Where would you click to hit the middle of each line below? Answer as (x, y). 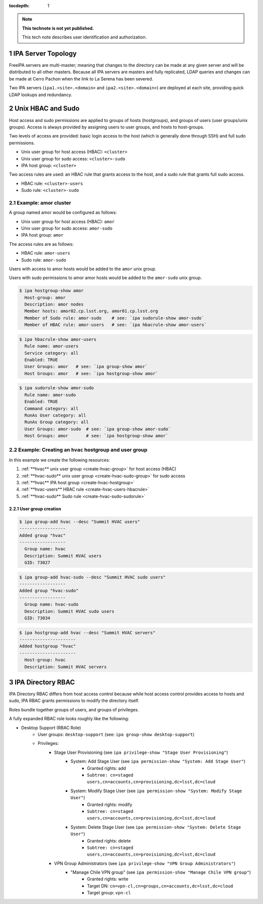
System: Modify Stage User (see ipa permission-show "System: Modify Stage (156, 791)
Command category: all (52, 408)
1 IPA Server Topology (43, 53)
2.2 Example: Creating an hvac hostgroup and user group (78, 450)
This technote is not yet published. (58, 28)
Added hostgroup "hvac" (48, 646)
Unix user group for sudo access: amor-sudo (67, 228)
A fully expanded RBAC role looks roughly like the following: (69, 719)
